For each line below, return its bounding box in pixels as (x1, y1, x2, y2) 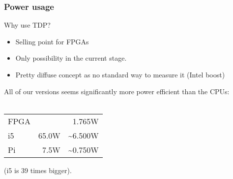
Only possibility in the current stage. (15, 53, 127, 63)
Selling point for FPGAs (15, 36, 89, 46)
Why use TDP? (4, 20, 51, 30)
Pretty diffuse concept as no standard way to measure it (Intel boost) (15, 70, 225, 79)
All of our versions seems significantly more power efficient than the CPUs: (4, 86, 230, 96)
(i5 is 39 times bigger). (4, 165, 72, 175)
